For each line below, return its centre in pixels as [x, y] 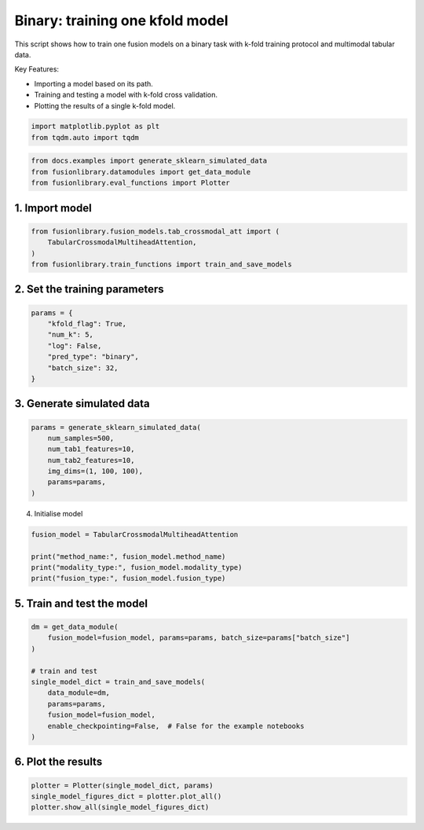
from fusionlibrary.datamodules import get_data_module [141, 172]
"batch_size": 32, [83, 368]
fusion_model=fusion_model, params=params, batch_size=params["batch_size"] [199, 638]
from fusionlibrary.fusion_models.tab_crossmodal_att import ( [155, 231]
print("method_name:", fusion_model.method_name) [128, 556]
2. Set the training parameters [89, 290]
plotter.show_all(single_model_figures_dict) [120, 807]
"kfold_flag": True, [87, 323]
